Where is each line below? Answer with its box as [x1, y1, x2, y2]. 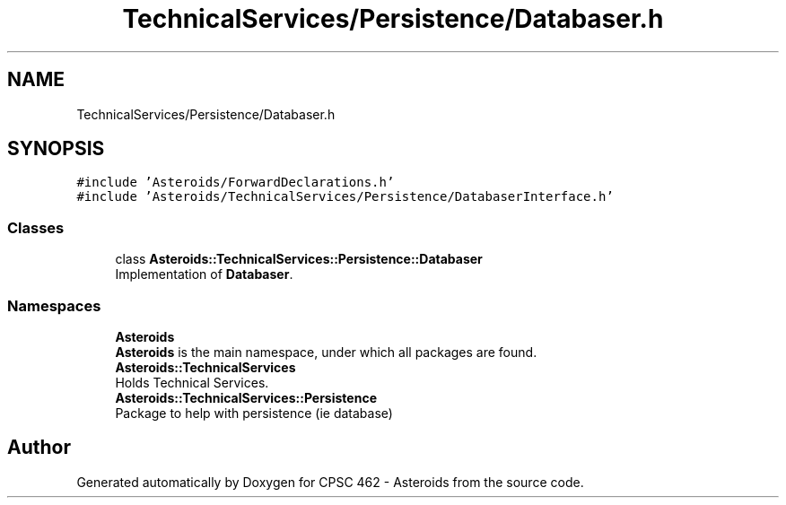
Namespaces [7, 296, 101, 315]
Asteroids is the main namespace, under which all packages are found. [115, 344, 537, 360]
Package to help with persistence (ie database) [115, 405, 393, 421]
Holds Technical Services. [115, 374, 269, 390]
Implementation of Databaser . [115, 266, 293, 283]
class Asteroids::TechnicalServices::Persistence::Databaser [115, 251, 483, 267]
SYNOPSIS [7, 137, 105, 161]
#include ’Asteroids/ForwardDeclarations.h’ [76, 175, 395, 190]
